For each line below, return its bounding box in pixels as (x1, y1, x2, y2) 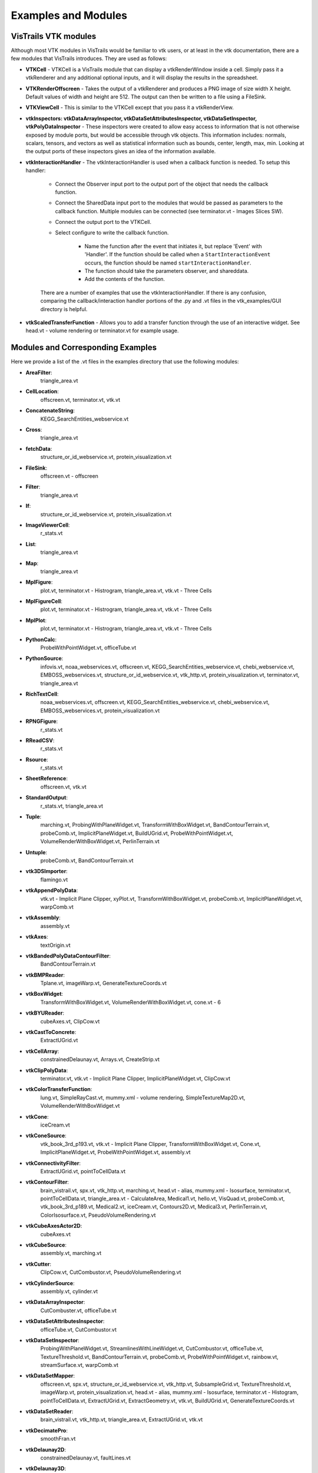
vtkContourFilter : (25, 1178, 69, 1185)
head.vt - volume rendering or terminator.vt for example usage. (25, 327, 179, 334)
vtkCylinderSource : (25, 1279, 75, 1287)
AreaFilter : (25, 369, 52, 376)
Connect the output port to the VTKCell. (55, 219, 151, 226)
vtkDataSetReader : (25, 1408, 74, 1415)
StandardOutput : (25, 794, 68, 801)
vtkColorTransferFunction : (25, 1086, 92, 1093)
